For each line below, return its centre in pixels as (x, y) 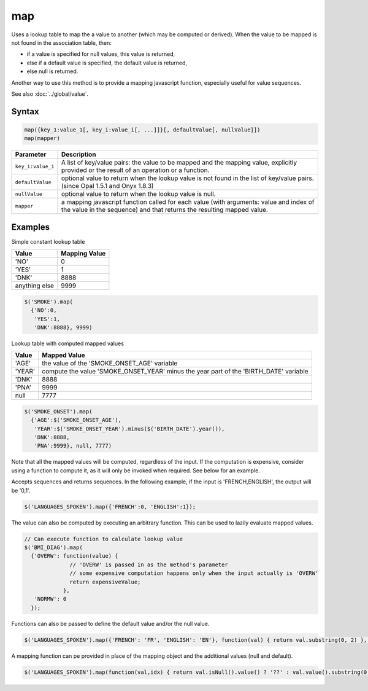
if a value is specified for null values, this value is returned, (101, 54)
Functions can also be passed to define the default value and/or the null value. (110, 623)
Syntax (25, 111)
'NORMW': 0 (50, 599)
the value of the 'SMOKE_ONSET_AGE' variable (110, 364)
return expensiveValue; (105, 582)
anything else (35, 286)
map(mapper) (42, 139)
